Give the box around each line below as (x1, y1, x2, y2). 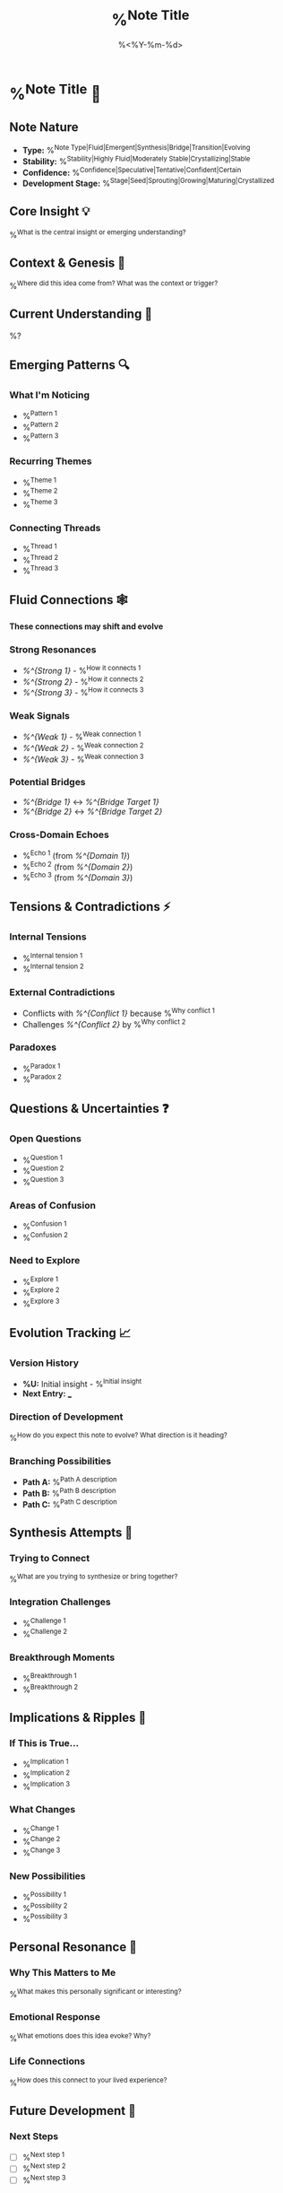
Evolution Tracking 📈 (9, 1325, 132, 1341)
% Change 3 (21, 1846, 61, 1858)
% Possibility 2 (21, 1900, 68, 1913)
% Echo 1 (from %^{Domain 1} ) (21, 848, 131, 861)
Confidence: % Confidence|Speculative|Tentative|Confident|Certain (21, 165, 242, 178)
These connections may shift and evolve (9, 621, 164, 632)
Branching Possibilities (9, 1455, 112, 1467)
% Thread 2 (21, 553, 59, 565)
